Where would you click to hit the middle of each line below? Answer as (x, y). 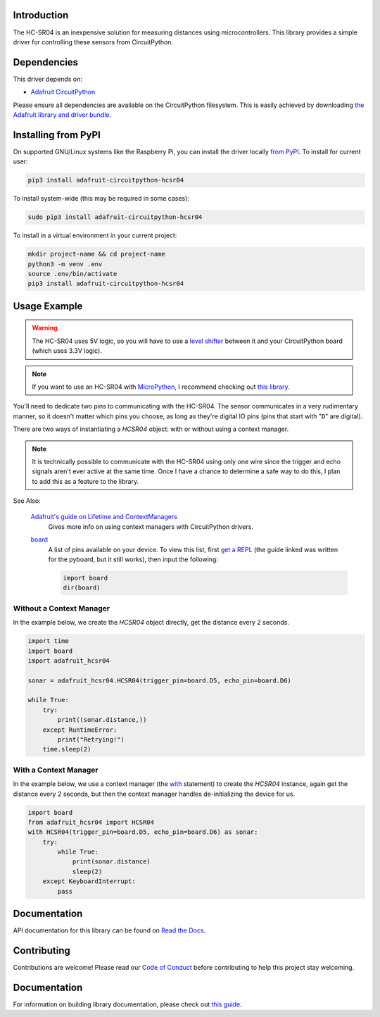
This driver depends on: (47, 79)
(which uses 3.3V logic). (67, 351)
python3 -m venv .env (65, 264)
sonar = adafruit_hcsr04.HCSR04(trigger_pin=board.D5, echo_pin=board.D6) (160, 680)
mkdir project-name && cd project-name (96, 254)
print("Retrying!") (91, 740)
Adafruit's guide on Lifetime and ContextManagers (104, 517)
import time (49, 641)
